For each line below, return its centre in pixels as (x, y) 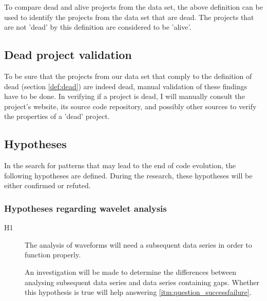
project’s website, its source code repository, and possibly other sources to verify (130, 106)
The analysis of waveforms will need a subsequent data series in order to (138, 244)
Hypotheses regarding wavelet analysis (85, 208)
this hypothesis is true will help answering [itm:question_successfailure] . (138, 292)
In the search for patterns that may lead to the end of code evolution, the (120, 165)
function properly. (53, 255)
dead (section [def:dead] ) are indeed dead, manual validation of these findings (126, 86)
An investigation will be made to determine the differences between (131, 272)
